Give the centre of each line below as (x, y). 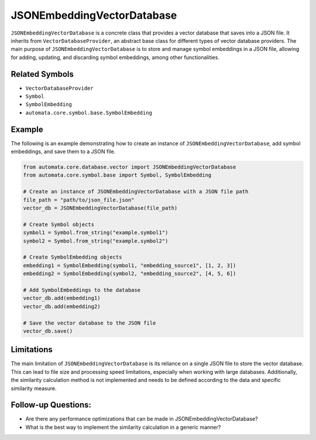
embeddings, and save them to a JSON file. (63, 152)
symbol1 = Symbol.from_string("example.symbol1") (96, 233)
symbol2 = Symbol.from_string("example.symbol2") (96, 241)
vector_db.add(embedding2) (62, 306)
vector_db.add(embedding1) (62, 298)
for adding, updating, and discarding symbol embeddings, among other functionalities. (115, 57)
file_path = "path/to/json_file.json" (79, 200)
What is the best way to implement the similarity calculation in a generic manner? (123, 427)
